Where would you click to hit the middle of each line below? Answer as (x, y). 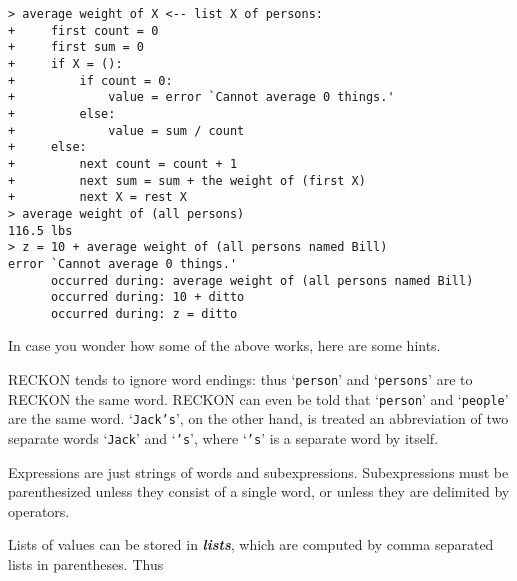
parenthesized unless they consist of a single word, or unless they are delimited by (259, 491)
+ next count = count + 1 (123, 163)
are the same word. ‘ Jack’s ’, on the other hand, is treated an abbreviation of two (258, 418)
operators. (39, 510)
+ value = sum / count (126, 130)
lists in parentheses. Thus (86, 564)
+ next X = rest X (97, 197)
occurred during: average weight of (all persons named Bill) (262, 280)
